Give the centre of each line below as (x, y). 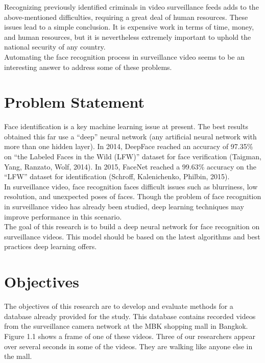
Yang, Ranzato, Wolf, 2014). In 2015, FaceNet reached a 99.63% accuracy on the (130, 166)
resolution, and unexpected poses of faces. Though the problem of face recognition (133, 196)
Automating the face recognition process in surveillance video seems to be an (125, 56)
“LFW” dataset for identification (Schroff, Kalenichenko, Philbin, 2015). (117, 176)
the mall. (18, 356)
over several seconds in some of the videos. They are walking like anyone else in (128, 346)
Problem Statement (74, 102)
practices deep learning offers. (51, 246)
